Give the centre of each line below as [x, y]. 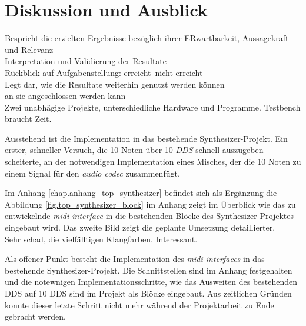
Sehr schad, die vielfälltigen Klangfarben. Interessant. [101, 239]
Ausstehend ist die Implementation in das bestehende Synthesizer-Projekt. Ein [146, 138]
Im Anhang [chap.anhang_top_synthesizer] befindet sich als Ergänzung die [141, 193]
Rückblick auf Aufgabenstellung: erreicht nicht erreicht [104, 72]
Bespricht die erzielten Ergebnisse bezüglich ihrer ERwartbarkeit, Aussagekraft [147, 38]
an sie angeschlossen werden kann [65, 96]
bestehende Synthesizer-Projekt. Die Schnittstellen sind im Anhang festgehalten [149, 270]
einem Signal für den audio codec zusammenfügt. [92, 173]
